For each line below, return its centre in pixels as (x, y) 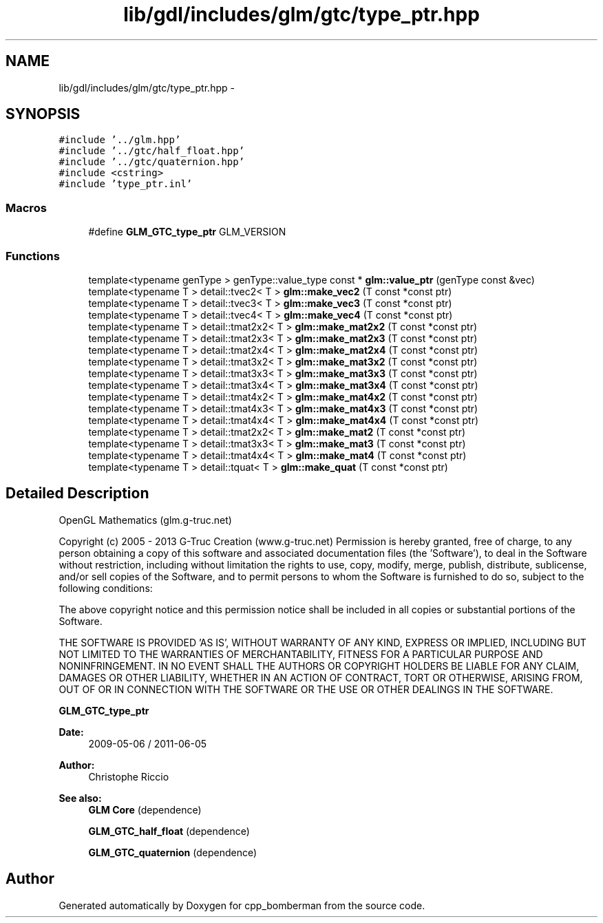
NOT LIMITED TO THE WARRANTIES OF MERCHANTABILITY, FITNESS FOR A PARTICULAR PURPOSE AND (301, 654)
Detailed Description (77, 494)
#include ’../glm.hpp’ (120, 140)
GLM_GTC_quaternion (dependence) (173, 852)
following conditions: (106, 588)
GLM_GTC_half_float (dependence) (169, 831)
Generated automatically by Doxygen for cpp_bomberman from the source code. (242, 905)
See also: (80, 798)
